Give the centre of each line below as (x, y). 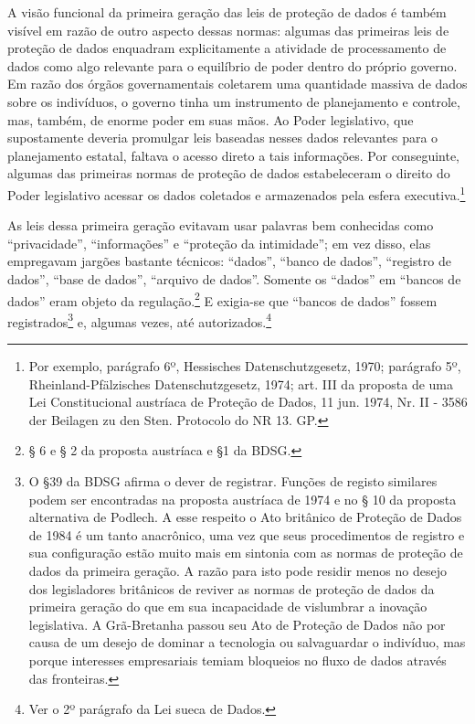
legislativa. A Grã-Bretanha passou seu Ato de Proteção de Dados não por (237, 624)
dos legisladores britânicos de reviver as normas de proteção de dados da (232, 588)
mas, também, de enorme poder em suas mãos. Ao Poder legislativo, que (211, 119)
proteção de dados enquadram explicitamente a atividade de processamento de (227, 48)
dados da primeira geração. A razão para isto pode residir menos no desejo (237, 570)
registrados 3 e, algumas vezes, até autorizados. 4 (140, 320)
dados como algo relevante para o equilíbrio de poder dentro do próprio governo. (232, 65)
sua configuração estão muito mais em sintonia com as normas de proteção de (246, 553)
